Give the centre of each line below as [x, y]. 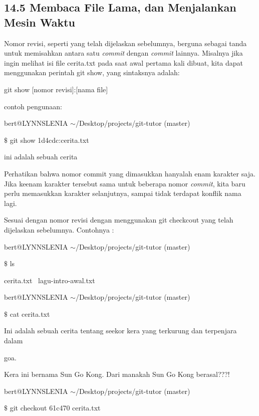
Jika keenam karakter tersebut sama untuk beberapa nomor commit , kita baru [125, 183]
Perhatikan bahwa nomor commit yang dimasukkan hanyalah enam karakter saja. [130, 173]
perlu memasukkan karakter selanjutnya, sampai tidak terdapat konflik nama [123, 193]
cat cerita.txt [30, 314]
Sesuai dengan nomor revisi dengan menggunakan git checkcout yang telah [119, 220]
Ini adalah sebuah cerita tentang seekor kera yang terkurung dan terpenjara [120, 331]
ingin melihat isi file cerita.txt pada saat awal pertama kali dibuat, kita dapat [124, 62]
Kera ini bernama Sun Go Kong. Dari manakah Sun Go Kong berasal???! [117, 374]
